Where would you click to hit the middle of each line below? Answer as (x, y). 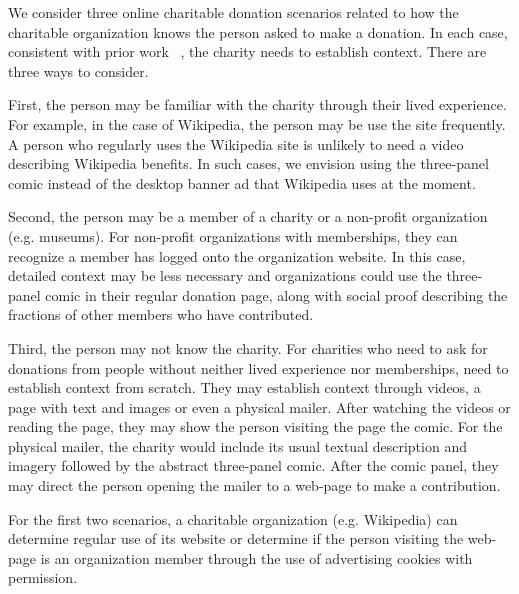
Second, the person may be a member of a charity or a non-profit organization (248, 216)
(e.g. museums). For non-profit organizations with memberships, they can (233, 235)
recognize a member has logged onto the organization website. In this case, (237, 255)
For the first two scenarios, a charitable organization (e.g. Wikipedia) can (233, 518)
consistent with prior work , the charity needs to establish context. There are (247, 51)
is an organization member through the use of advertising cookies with (256, 557)
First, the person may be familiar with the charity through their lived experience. (257, 104)
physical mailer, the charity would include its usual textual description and (237, 445)
